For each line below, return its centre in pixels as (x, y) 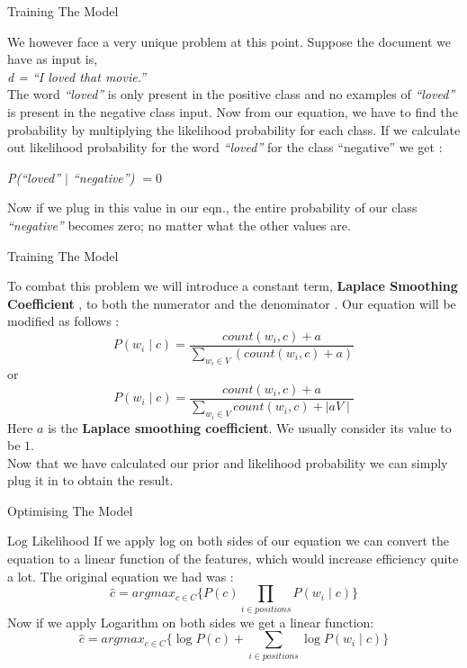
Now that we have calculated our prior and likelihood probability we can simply (228, 462)
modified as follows (59, 321)
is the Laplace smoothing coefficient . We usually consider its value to (250, 427)
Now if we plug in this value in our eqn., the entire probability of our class (212, 208)
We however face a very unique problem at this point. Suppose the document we (229, 41)
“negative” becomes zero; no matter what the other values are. (179, 225)
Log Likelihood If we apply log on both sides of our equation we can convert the (229, 541)
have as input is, (53, 59)
